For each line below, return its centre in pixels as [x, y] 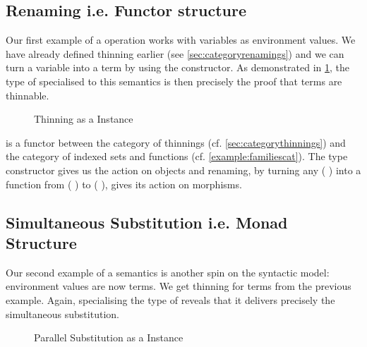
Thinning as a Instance [84, 119]
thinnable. [28, 95]
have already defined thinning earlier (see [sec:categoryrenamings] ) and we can [175, 53]
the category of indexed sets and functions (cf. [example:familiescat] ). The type [177, 156]
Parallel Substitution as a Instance [109, 337]
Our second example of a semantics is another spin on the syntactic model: [168, 272]
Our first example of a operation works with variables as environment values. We [181, 40]
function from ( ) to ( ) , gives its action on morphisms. [124, 184]
